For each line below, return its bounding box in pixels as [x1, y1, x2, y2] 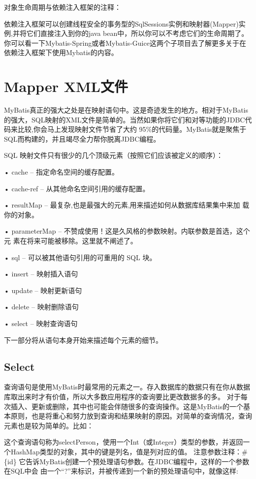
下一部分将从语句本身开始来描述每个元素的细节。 [4, 334, 162, 345]
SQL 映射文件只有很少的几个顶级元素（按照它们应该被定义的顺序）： [4, 150, 224, 160]
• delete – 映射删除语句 [4, 301, 79, 312]
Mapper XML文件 [4, 76, 128, 96]
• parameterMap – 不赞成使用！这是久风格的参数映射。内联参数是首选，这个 [4, 226, 250, 236]
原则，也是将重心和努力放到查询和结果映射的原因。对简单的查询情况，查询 [10, 411, 252, 421]
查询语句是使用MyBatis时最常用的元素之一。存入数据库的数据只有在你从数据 [4, 382, 250, 392]
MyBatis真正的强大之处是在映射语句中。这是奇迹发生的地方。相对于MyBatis [4, 105, 248, 115]
